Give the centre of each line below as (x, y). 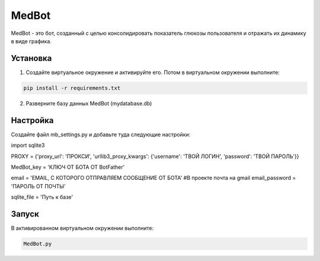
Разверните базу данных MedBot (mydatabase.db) (89, 103)
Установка (31, 58)
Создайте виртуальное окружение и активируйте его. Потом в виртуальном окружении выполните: (153, 72)
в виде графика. (31, 41)
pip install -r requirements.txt (72, 88)
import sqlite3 (28, 146)
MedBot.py (38, 244)
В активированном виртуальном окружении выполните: (82, 228)
